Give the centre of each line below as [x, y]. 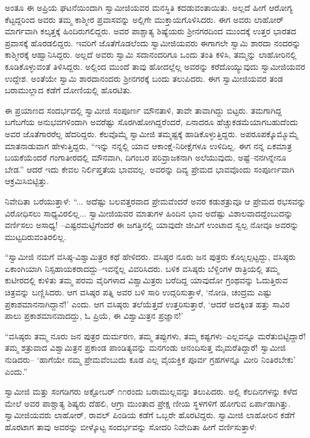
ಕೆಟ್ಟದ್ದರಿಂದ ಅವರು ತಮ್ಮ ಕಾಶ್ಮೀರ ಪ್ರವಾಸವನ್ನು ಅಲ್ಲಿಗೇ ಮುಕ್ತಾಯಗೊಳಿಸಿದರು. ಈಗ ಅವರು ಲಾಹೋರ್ [144, 19]
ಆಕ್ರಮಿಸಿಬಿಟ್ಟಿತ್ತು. [27, 181]
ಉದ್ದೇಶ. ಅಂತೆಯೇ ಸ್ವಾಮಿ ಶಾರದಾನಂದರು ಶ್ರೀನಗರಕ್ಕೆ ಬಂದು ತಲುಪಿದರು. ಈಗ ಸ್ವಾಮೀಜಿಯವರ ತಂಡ [144, 78]
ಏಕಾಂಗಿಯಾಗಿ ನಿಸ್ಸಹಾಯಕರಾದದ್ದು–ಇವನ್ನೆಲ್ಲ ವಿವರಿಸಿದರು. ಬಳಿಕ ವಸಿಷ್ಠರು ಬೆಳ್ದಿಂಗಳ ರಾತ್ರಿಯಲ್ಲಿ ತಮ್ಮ [142, 268]
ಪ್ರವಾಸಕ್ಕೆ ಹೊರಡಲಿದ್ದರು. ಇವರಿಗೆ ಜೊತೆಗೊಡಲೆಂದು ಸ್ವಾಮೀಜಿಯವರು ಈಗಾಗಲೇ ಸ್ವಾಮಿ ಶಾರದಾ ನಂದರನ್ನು [153, 42]
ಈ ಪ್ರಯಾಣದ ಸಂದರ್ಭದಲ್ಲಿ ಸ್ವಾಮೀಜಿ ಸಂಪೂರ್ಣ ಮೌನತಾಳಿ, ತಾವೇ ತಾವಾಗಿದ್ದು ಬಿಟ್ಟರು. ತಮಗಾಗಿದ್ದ [143, 110]
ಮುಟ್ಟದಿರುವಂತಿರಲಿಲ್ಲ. [36, 236]
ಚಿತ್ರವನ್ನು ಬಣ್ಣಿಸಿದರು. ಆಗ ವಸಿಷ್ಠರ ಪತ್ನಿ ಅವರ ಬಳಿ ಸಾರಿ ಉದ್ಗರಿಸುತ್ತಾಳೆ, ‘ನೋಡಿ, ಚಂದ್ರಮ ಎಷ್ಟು [138, 292]
